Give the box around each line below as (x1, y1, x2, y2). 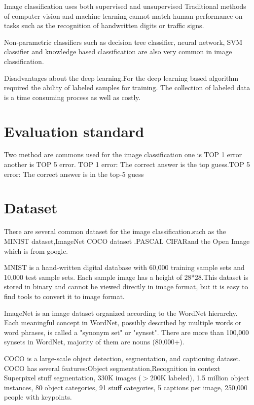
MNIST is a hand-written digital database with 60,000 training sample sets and (4, 262, 245, 272)
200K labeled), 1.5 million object (150, 372, 249, 383)
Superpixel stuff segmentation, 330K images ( (4, 372, 141, 383)
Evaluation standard (4, 121, 145, 141)
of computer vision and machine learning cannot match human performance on (4, 10, 243, 21)
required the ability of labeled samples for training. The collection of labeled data (4, 82, 250, 93)
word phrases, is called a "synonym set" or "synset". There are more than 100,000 (4, 327, 249, 337)
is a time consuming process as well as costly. (4, 92, 141, 102)
